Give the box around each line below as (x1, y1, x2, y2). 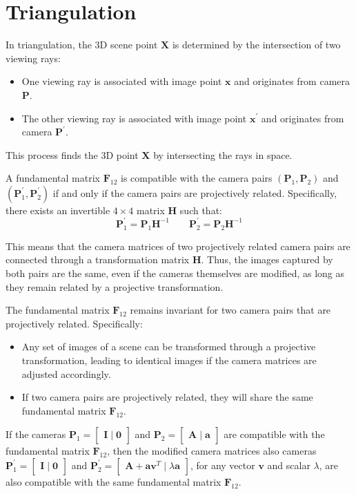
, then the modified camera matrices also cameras (107, 444, 317, 458)
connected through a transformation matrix (6, 252, 190, 267)
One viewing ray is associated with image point (21, 74, 222, 88)
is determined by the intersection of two (172, 37, 341, 52)
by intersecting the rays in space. (153, 147, 293, 162)
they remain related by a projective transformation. (6, 279, 224, 294)
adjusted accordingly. (21, 366, 111, 381)
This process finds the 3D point (6, 147, 139, 162)
